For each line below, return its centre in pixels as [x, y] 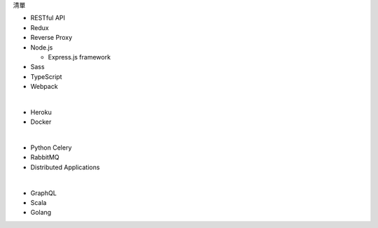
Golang [41, 213]
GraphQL [44, 193]
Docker [41, 122]
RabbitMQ [45, 157]
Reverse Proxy [51, 38]
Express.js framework [79, 57]
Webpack [44, 87]
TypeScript [46, 76]
